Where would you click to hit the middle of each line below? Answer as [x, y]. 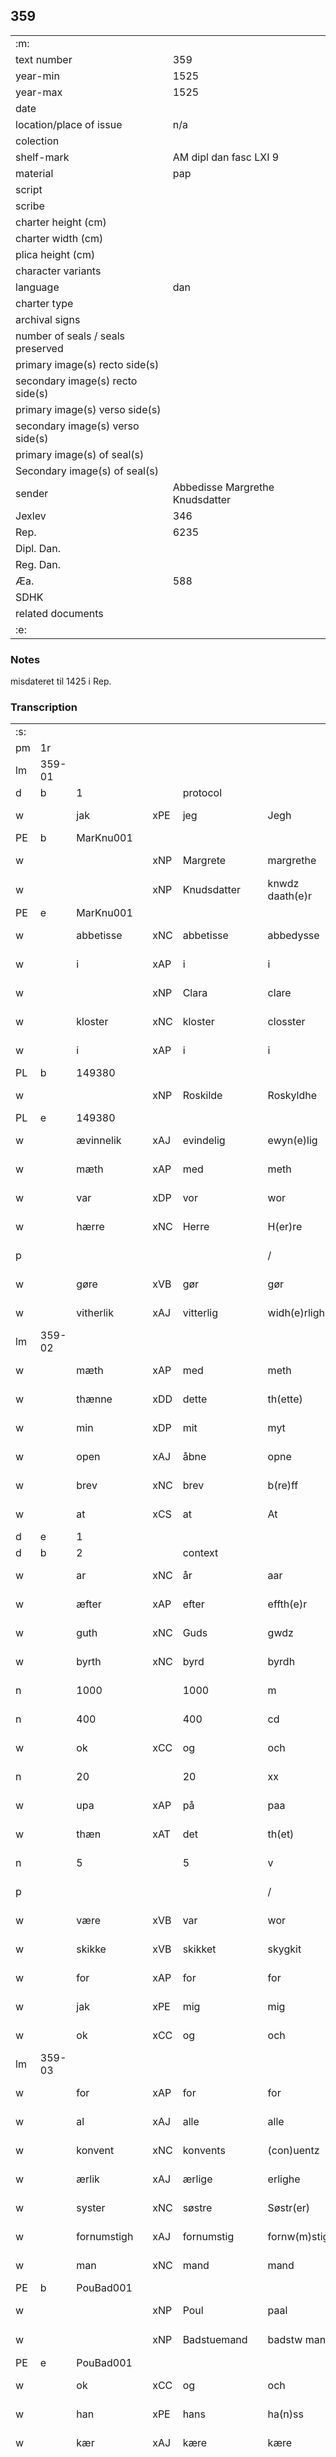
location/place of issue [69, 124]
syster [91, 2208]
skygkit [284, 1949]
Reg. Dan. [38, 564]
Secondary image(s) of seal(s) [87, 471]
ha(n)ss [285, 2414]
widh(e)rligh [296, 1313]
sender [32, 493]
